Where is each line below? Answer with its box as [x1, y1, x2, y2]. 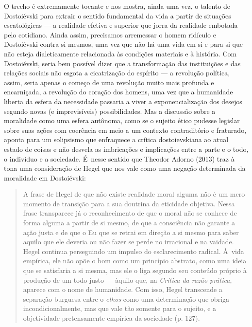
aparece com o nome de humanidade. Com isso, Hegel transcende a [23, 284, 222, 294]
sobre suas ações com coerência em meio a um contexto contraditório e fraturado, [4, 125, 247, 135]
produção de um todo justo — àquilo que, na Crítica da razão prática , [23, 274, 232, 285]
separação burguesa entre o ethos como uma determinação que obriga [23, 293, 230, 304]
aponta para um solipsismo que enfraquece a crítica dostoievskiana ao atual [4, 134, 229, 145]
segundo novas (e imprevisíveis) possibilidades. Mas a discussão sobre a [4, 106, 216, 116]
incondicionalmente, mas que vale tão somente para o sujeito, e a [23, 303, 217, 313]
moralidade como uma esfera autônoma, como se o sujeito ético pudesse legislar [4, 115, 240, 126]
